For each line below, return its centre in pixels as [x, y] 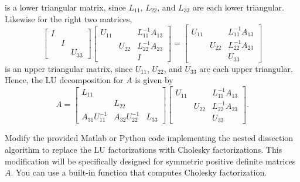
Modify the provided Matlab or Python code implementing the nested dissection [149, 138]
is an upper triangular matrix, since [69, 68]
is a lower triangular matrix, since [65, 7]
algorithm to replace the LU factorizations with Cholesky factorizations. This [144, 149]
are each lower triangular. [238, 7]
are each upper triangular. [246, 68]
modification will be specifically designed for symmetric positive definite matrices [150, 161]
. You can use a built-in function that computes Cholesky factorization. [139, 172]
